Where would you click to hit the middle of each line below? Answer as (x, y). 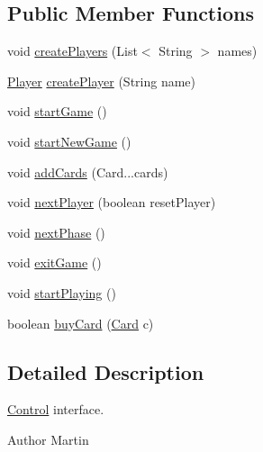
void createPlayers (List (73, 51)
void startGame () (57, 111)
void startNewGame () (69, 141)
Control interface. (56, 409)
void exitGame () (54, 262)
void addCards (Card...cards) (88, 172)
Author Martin (48, 439)
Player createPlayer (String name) (102, 81)
